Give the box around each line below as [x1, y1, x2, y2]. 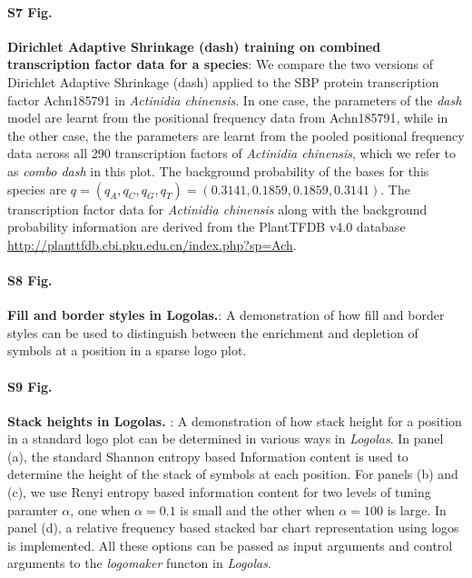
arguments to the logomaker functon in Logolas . [7, 553, 271, 573]
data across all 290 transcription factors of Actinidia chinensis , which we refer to [7, 144, 457, 163]
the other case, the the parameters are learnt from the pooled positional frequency [7, 125, 465, 144]
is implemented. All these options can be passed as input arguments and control [7, 535, 453, 554]
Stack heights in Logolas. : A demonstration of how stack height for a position [7, 411, 462, 430]
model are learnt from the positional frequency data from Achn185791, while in [7, 108, 448, 127]
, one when [70, 500, 131, 519]
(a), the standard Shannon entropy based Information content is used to [7, 446, 408, 465]
